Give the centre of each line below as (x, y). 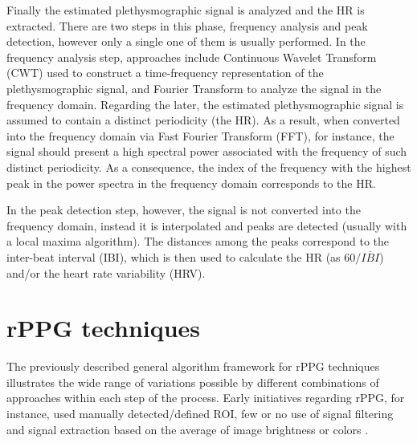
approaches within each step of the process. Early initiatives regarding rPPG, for (206, 398)
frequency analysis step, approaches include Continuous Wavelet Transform (192, 57)
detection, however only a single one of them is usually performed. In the (186, 41)
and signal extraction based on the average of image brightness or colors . (188, 429)
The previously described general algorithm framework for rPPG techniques (193, 366)
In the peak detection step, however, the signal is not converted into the (184, 210)
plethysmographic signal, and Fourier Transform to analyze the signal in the (194, 88)
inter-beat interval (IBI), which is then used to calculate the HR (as (174, 256)
